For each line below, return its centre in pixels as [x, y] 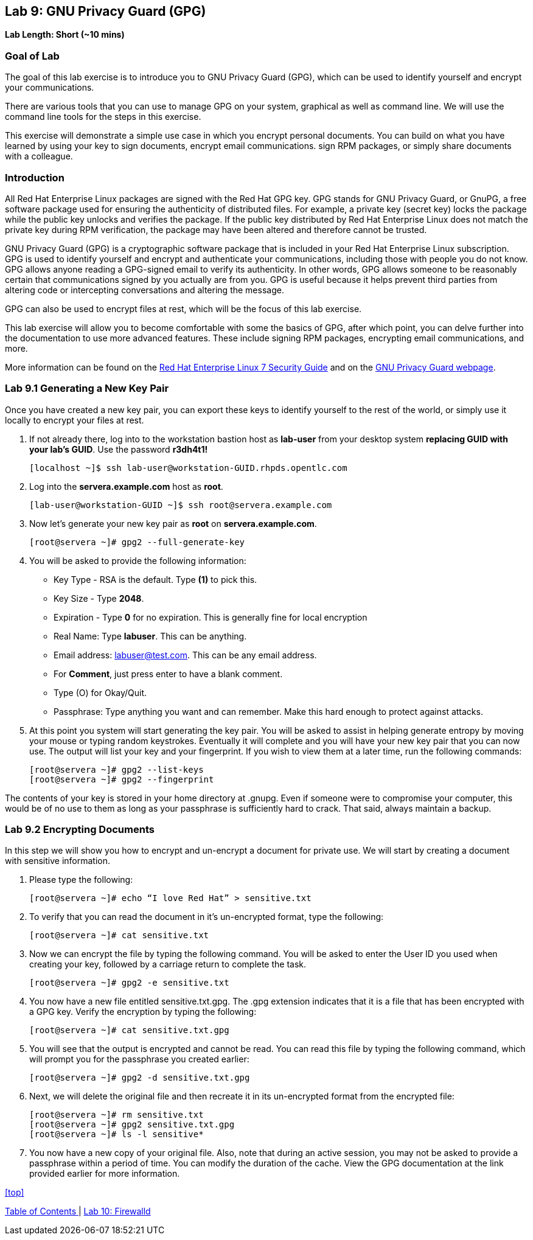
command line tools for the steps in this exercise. [103, 117]
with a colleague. [39, 156]
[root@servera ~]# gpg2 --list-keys [117, 769]
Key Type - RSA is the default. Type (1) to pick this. [155, 579]
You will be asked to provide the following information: [138, 560]
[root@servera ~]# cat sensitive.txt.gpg [129, 1030]
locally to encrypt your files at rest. [75, 420]
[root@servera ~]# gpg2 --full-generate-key [137, 542]
